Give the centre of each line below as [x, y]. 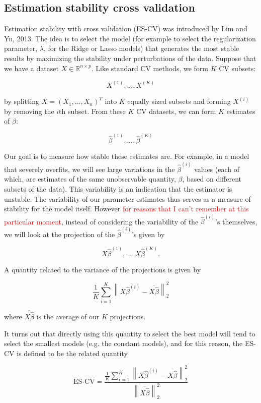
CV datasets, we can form [176, 111]
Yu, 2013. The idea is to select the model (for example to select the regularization [130, 38]
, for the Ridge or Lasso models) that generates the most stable [142, 48]
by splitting [22, 101]
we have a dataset [31, 68]
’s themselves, [236, 221]
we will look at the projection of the [60, 234]
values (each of [217, 169]
